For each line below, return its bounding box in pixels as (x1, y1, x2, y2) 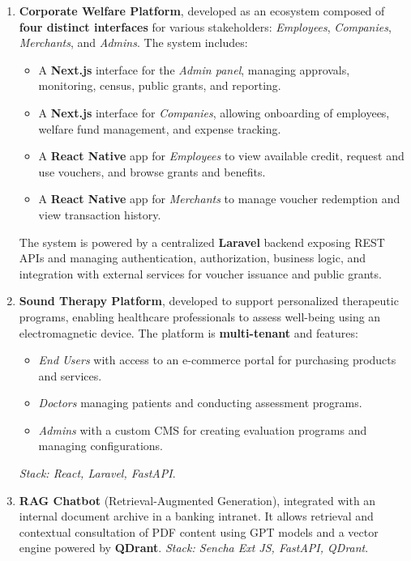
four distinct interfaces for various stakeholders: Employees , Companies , (19, 18, 392, 35)
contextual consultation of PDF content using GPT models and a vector (19, 523, 379, 540)
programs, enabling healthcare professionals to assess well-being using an (19, 308, 381, 325)
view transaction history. (38, 206, 161, 223)
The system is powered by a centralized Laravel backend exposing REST (19, 233, 385, 250)
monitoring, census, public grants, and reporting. (38, 77, 281, 94)
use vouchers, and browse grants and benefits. (38, 163, 266, 180)
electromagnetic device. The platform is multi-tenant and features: (19, 324, 358, 341)
